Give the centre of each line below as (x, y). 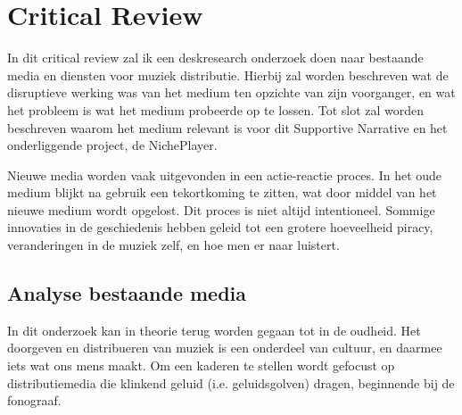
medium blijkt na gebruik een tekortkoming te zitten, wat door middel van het (222, 192)
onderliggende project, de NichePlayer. (112, 145)
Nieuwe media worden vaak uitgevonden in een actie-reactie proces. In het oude (225, 174)
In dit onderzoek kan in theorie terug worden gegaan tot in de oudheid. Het (214, 330)
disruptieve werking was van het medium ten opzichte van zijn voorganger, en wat (231, 92)
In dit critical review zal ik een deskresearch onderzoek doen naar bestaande (215, 58)
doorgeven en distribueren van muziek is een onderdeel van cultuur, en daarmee (225, 348)
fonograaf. (34, 400)
